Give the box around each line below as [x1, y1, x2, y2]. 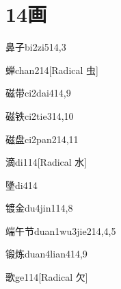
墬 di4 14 [5, 177, 38, 192]
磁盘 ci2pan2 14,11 [5, 131, 79, 146]
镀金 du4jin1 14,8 [5, 201, 73, 215]
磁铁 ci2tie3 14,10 [5, 108, 74, 123]
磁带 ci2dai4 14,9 [5, 86, 71, 100]
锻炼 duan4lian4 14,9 [5, 247, 88, 261]
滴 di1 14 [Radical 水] [5, 155, 88, 169]
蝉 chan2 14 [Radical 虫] [5, 62, 98, 77]
